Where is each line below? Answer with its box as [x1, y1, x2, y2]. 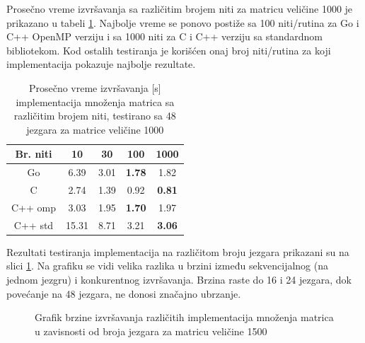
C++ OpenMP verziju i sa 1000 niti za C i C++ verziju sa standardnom [6, 29, 323, 44]
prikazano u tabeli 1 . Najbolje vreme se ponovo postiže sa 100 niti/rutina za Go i [6, 15, 359, 30]
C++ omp [11, 199, 56, 214]
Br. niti [15, 146, 52, 161]
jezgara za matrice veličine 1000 [26, 122, 164, 136]
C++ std [13, 217, 54, 232]
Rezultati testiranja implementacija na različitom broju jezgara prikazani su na [6, 244, 349, 259]
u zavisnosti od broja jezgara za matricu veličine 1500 [35, 323, 267, 338]
